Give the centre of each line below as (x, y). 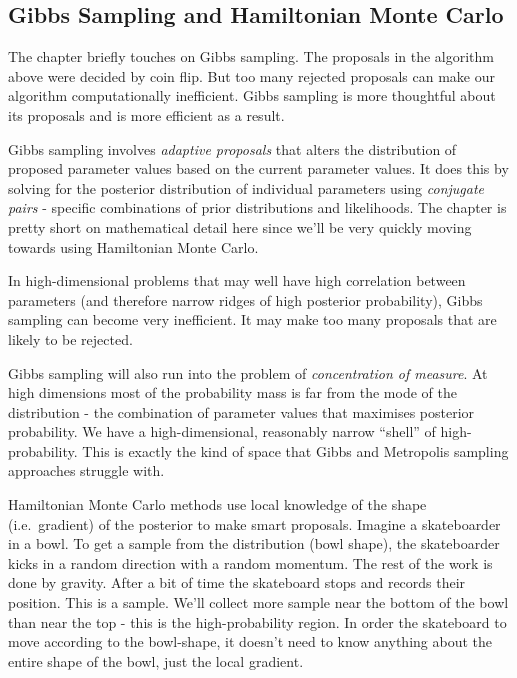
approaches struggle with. (86, 470)
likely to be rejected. (70, 338)
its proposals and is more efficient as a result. (146, 114)
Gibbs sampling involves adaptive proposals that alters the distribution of (232, 148)
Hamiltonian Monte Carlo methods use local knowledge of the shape (217, 504)
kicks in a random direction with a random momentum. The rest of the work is (250, 562)
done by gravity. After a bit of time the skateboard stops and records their (237, 582)
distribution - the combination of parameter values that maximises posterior (241, 411)
